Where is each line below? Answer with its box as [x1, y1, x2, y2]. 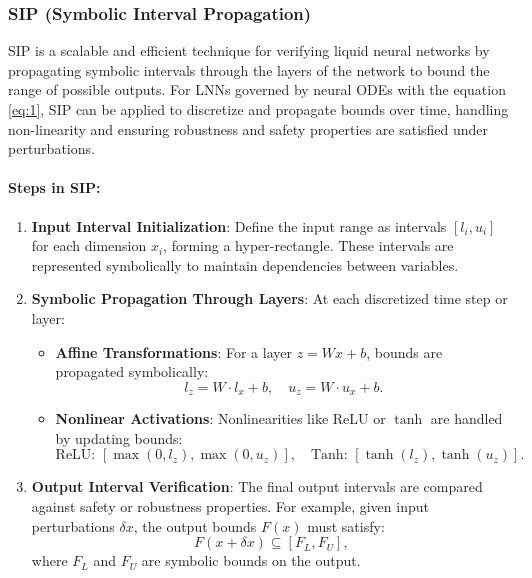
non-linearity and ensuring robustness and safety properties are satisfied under [8, 118, 489, 139]
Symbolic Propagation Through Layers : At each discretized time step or [31, 288, 508, 309]
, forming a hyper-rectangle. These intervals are [163, 235, 454, 256]
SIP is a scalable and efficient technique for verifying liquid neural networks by [8, 40, 490, 61]
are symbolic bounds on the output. [141, 550, 361, 571]
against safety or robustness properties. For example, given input [31, 495, 429, 516]
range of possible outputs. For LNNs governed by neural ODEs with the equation [8, 79, 506, 100]
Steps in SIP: [8, 177, 101, 198]
